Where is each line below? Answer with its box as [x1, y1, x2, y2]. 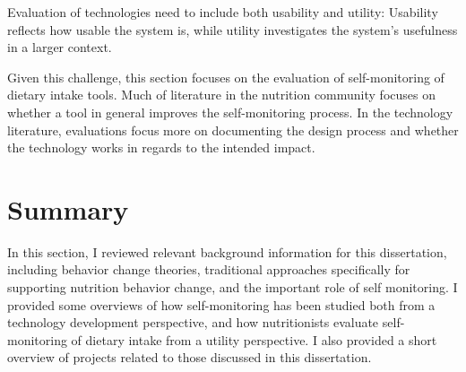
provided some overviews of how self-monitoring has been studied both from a [7, 295, 436, 314]
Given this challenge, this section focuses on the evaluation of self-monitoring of [7, 67, 444, 86]
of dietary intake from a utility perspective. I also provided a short [71, 330, 437, 349]
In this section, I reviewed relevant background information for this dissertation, [7, 242, 447, 261]
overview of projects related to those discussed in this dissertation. [7, 348, 372, 367]
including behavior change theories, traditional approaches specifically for [7, 260, 410, 279]
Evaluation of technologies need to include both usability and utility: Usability [7, 3, 438, 21]
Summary [7, 190, 129, 227]
